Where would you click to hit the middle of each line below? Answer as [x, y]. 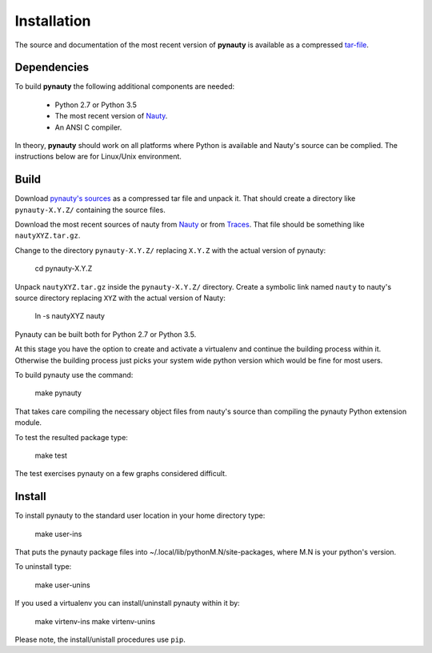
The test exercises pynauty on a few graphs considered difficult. [121, 474]
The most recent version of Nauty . [111, 116]
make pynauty [58, 393]
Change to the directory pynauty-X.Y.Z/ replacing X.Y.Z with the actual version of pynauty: [170, 250]
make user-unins [63, 585]
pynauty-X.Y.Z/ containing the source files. [90, 210]
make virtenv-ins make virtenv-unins [95, 621]
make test [51, 455]
